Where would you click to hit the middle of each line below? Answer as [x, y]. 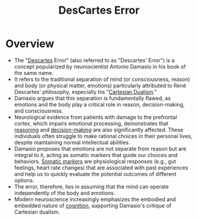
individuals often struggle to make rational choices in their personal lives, [103, 136]
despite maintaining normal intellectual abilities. [72, 142]
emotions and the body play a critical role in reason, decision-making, [99, 104]
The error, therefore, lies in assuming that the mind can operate [92, 186]
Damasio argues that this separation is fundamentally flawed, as [92, 98]
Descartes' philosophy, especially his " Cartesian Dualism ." [85, 92]
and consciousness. [39, 111]
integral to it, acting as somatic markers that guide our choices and [96, 155]
